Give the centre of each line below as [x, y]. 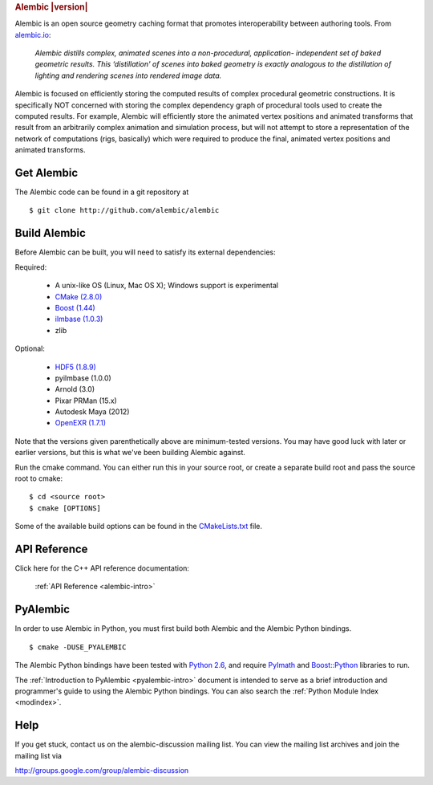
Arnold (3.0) [75, 389]
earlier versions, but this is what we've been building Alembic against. [130, 453]
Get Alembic [47, 173]
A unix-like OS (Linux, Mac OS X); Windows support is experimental [167, 286]
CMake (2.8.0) [79, 296]
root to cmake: [39, 478]
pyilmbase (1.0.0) [83, 378]
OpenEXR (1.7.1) [81, 423]
